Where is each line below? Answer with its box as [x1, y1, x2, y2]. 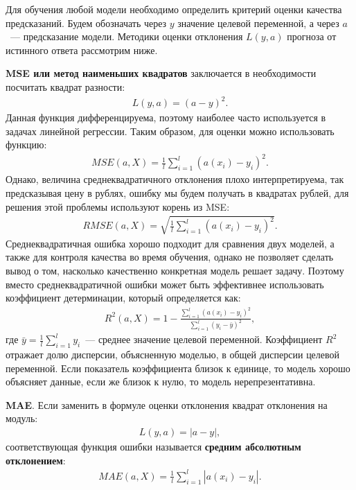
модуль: [6, 411, 38, 426]
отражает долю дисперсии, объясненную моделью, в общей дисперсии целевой [6, 347, 340, 362]
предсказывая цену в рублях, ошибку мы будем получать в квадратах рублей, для [6, 186, 349, 200]
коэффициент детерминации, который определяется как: [6, 290, 241, 305]
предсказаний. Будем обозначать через [6, 15, 167, 30]
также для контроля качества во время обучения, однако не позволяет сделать [6, 250, 334, 264]
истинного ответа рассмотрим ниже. [6, 42, 158, 57]
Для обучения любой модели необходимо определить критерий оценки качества [6, 2, 342, 16]
